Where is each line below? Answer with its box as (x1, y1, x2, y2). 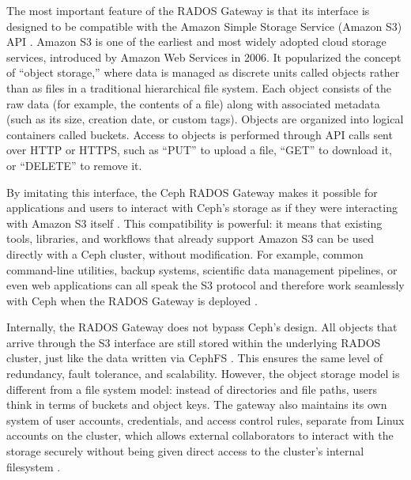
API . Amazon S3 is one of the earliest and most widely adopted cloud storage (6, 33, 386, 50)
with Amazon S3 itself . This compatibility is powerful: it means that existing (6, 214, 383, 231)
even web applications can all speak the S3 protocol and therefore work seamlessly (6, 277, 405, 293)
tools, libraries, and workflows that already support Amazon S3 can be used (6, 230, 374, 247)
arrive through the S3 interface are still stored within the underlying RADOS (6, 334, 381, 350)
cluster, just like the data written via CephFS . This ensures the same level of (6, 350, 383, 366)
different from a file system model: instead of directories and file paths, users (6, 380, 377, 397)
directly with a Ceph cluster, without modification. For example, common (6, 245, 364, 262)
